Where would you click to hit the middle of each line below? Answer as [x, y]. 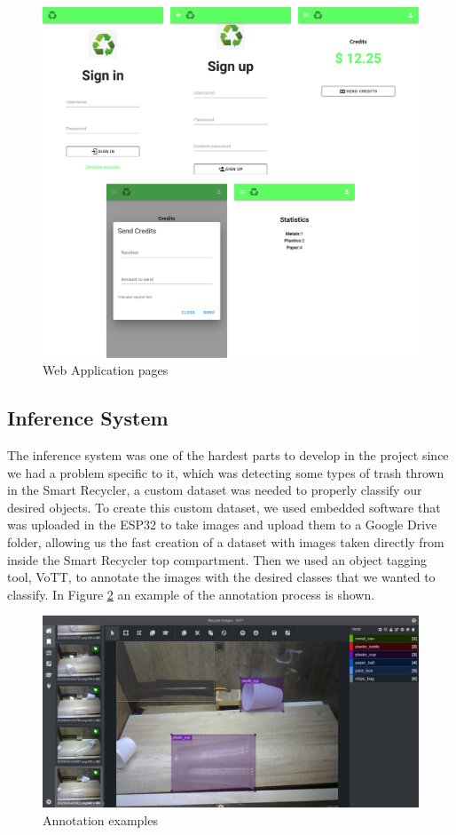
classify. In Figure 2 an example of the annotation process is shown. [191, 594]
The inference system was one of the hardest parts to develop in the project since [228, 454]
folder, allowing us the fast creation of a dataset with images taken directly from [226, 541]
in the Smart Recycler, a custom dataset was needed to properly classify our [215, 490]
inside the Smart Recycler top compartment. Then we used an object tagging [217, 559]
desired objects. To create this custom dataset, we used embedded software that [224, 507]
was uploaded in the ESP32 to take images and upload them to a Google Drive [222, 525]
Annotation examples [100, 820]
